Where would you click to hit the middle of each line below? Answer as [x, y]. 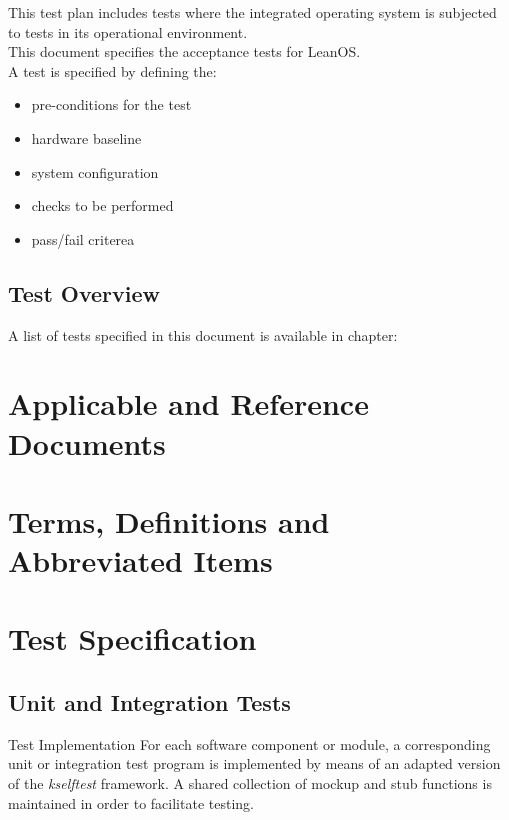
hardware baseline [86, 137]
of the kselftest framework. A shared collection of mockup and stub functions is [250, 783]
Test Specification [132, 638]
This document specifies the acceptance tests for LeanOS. [184, 51]
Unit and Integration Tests [149, 702]
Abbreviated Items [140, 560]
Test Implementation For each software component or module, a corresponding [249, 743]
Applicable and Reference [188, 403]
